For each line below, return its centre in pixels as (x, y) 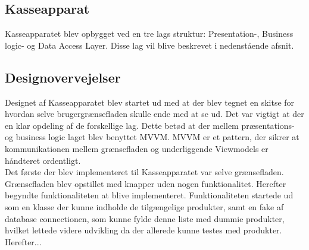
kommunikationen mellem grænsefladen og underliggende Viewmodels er (137, 148)
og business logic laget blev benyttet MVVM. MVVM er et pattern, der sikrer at (152, 137)
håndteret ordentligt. (43, 160)
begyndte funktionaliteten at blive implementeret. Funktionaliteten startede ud (149, 195)
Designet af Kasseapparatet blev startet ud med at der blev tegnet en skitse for (150, 102)
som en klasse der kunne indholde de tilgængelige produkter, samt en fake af (144, 206)
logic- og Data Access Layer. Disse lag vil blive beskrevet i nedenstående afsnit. (149, 45)
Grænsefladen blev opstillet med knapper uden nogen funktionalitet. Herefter (146, 183)
